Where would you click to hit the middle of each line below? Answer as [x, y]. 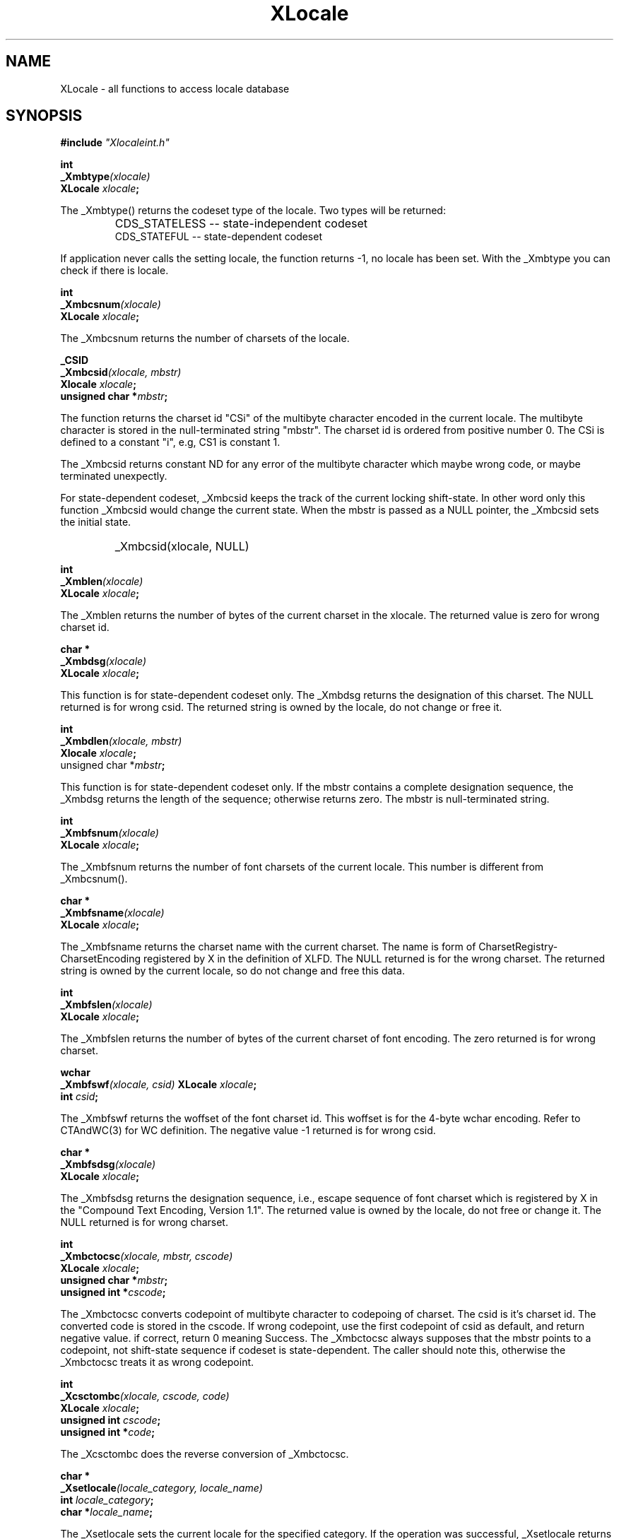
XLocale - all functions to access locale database [175, 88]
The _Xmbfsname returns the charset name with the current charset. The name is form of [268, 947]
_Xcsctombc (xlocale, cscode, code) [145, 1396]
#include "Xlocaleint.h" [115, 143]
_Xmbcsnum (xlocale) [111, 305]
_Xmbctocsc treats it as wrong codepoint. [157, 1362]
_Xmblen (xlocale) [102, 582]
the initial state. [96, 522]
